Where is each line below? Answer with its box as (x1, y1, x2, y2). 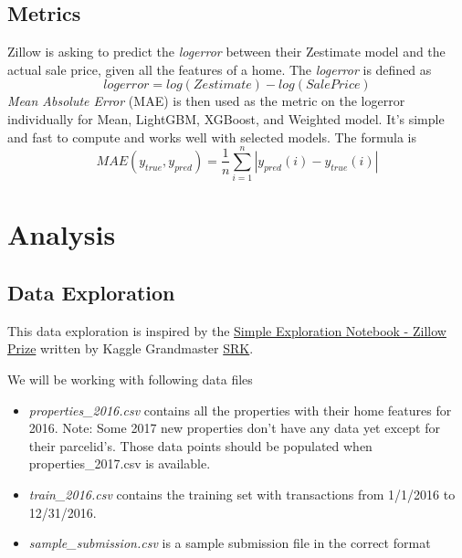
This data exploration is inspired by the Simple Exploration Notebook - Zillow (7, 321, 446, 340)
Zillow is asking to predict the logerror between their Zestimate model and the (7, 42, 446, 61)
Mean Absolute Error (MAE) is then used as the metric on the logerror (7, 91, 405, 111)
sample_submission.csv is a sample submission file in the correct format (28, 533, 431, 553)
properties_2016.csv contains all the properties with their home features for (28, 400, 452, 419)
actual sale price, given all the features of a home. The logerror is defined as (7, 59, 432, 79)
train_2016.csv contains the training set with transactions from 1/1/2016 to (28, 485, 456, 504)
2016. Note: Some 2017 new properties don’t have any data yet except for (28, 418, 440, 437)
